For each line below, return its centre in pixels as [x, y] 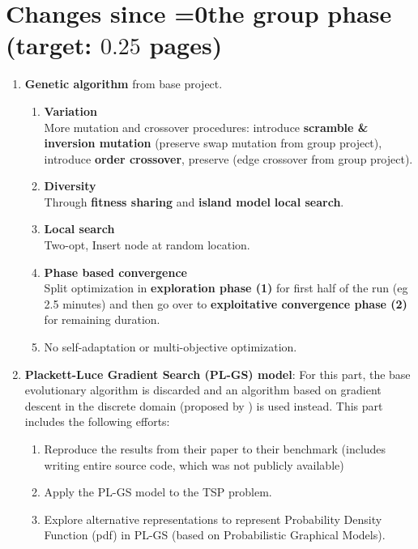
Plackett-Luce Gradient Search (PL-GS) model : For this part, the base [218, 374]
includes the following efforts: [97, 421]
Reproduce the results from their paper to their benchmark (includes [215, 449]
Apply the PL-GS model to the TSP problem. [158, 492]
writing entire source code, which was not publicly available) [194, 464]
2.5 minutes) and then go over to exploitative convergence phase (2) [226, 303]
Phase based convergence [115, 272]
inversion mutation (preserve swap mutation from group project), [213, 143]
